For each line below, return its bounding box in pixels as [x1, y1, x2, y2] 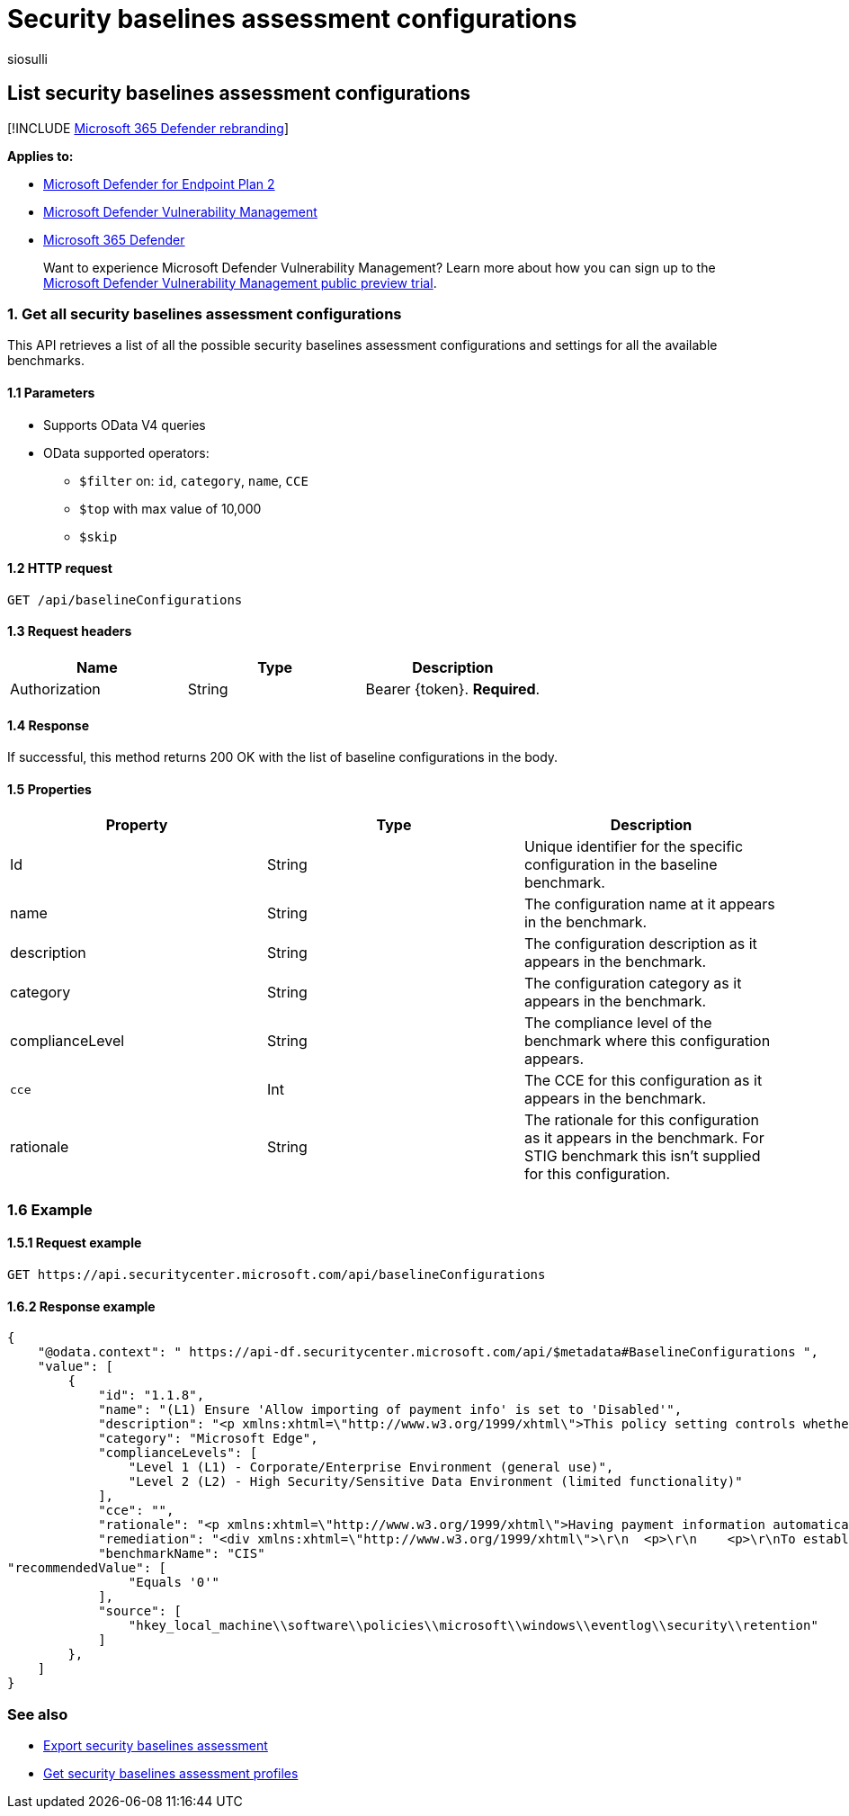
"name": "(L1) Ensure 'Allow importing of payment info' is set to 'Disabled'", [98, 1402, 683, 1418]
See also [7, 1704, 68, 1723]
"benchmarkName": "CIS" [98, 1546, 265, 1561]
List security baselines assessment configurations [7, 82, 470, 105]
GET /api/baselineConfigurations [7, 592, 243, 607]
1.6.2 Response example [7, 1298, 156, 1314]
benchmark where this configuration [523, 1032, 771, 1051]
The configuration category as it [523, 974, 742, 993]
